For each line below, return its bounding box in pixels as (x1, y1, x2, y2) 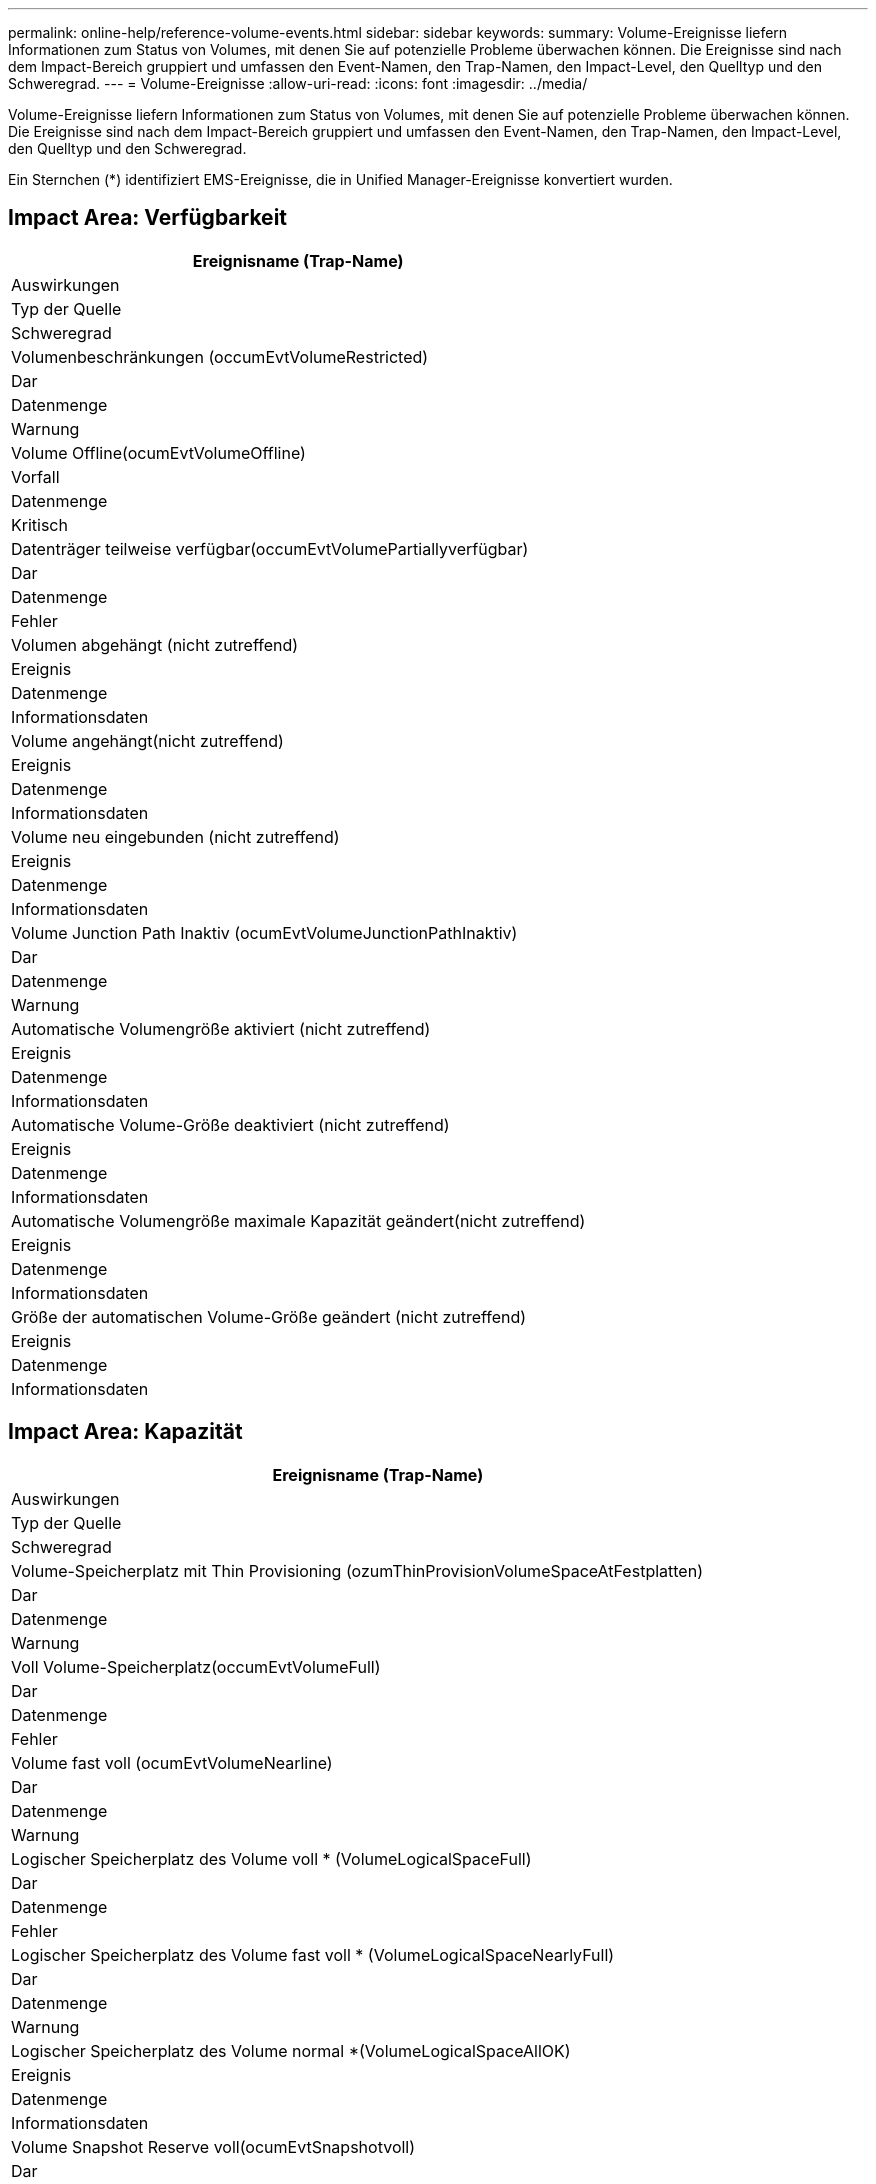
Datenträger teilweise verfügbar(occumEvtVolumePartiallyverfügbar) (11, 538, 529, 559)
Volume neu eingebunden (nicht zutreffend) (11, 826, 340, 847)
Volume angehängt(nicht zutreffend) (11, 730, 284, 751)
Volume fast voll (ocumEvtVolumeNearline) (11, 1752, 333, 1773)
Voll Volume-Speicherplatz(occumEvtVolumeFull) (11, 1656, 381, 1677)
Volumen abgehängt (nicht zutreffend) (11, 634, 299, 655)
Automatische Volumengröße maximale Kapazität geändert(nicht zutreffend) (11, 1210, 586, 1231)
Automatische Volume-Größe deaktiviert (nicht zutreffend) (11, 1114, 450, 1135)
